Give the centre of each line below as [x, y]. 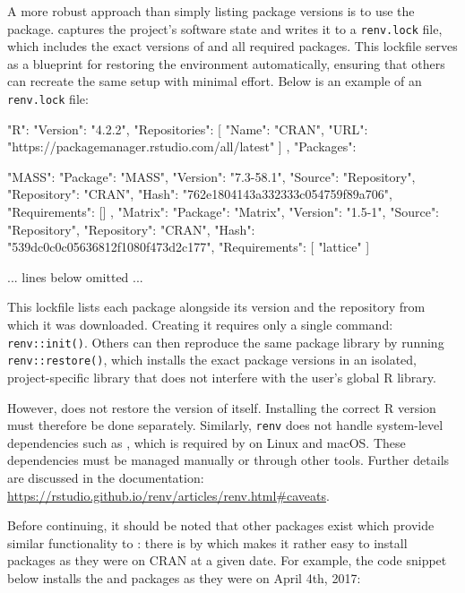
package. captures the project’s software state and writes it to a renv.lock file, [225, 28]
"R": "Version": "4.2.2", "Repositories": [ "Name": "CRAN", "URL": [188, 129]
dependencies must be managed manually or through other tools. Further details [228, 460]
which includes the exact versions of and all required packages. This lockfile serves [232, 46]
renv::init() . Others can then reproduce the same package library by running [226, 342]
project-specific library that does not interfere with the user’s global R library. [222, 377]
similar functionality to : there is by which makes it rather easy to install [207, 542]
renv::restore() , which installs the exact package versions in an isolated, [212, 360]
